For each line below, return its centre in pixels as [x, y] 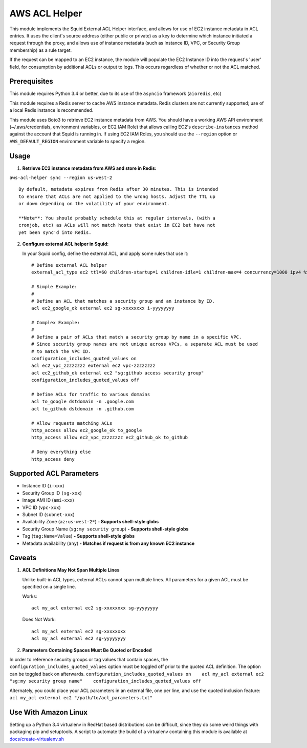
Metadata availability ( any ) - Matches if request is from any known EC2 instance [108, 543]
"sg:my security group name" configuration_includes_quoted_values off [105, 681]
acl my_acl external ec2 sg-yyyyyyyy [79, 638]
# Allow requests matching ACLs [72, 423]
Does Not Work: [39, 619]
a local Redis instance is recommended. [51, 110]
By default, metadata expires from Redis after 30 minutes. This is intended [118, 189]
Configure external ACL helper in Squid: [65, 244]
